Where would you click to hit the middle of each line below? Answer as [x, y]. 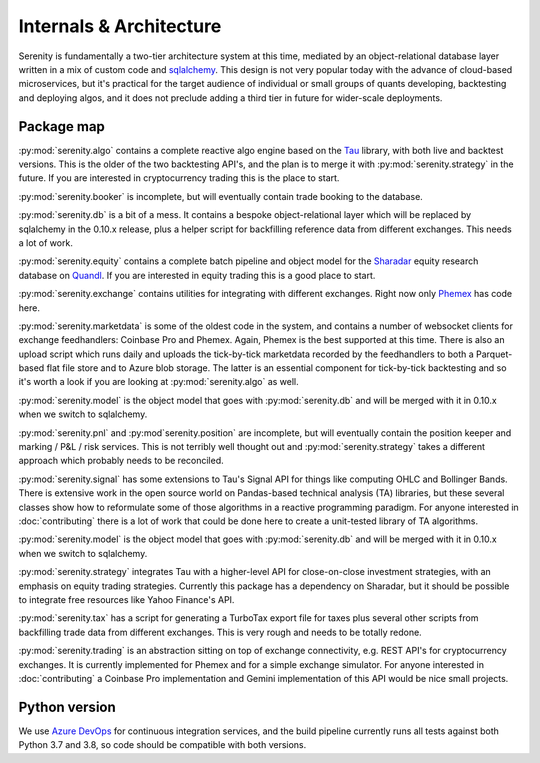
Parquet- [494, 354]
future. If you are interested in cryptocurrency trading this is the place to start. [179, 178]
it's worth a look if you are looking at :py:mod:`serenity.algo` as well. [158, 382]
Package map [61, 126]
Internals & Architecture [120, 26]
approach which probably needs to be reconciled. [121, 461]
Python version [67, 706]
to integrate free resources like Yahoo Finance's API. [126, 599]
